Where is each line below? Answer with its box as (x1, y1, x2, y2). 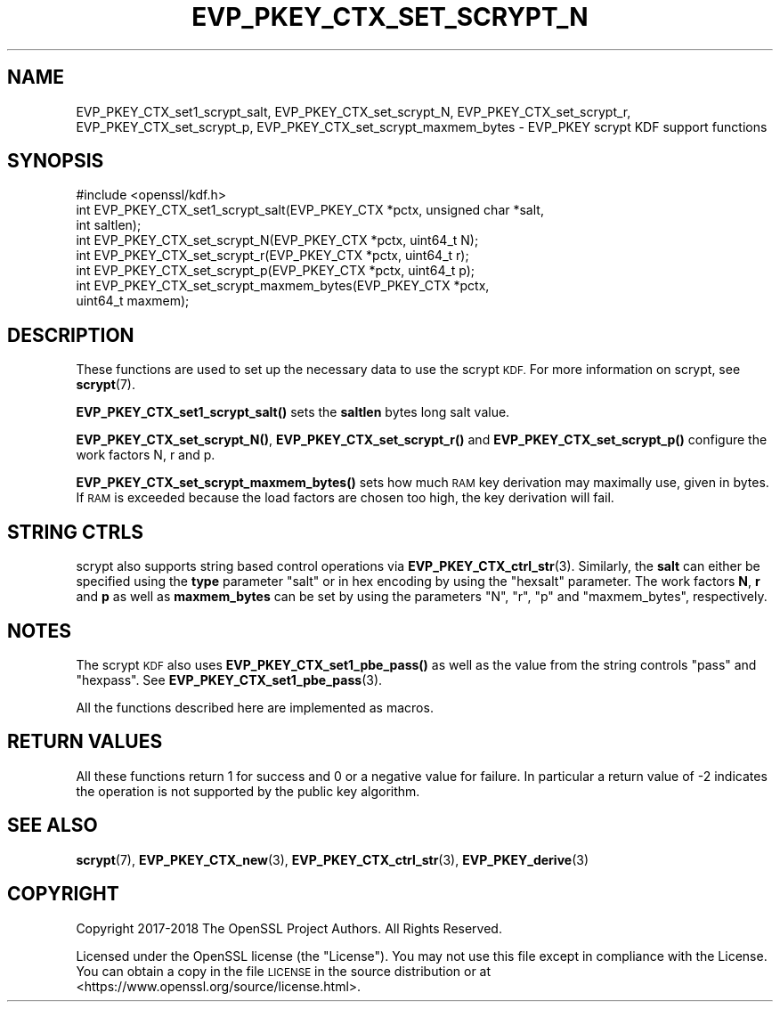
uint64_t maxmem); (76, 293, 190, 309)
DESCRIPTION (7, 323, 134, 346)
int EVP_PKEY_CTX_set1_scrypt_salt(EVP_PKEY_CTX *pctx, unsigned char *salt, (76, 202, 544, 218)
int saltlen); (76, 217, 142, 233)
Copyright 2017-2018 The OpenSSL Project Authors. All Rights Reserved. (76, 920, 502, 936)
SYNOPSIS (7, 150, 104, 173)
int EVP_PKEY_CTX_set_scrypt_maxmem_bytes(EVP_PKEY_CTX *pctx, (76, 278, 490, 294)
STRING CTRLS (7, 520, 144, 543)
